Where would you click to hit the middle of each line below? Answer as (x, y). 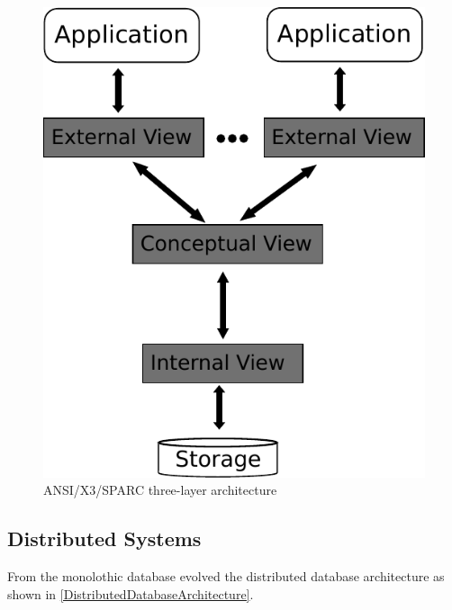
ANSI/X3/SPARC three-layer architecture (160, 490)
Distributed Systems (104, 538)
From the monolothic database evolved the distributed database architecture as (226, 575)
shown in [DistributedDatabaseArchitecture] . (131, 593)
